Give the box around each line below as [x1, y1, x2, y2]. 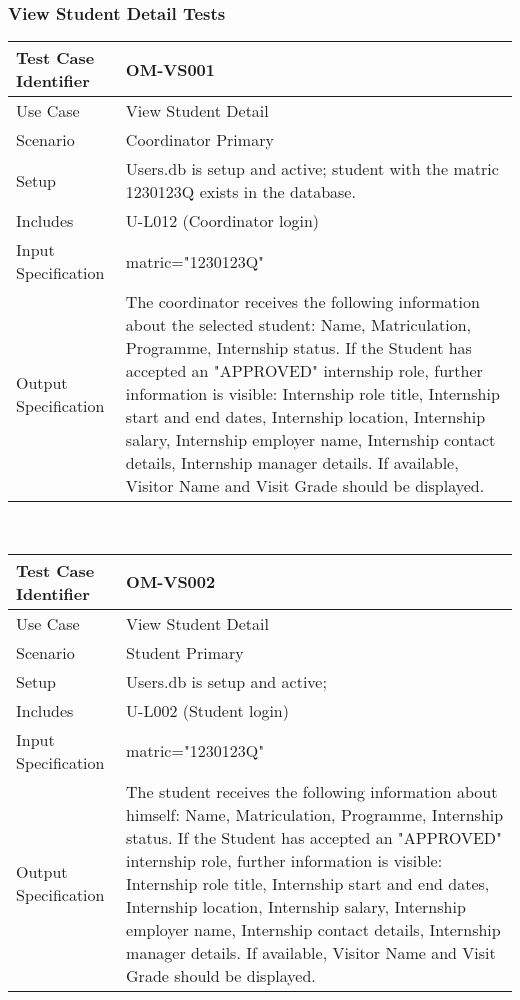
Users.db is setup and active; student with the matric [125, 157, 499, 181]
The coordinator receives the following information [125, 290, 480, 314]
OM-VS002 [126, 570, 216, 594]
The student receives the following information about [126, 779, 498, 803]
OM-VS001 [125, 57, 216, 81]
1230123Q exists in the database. [125, 180, 356, 204]
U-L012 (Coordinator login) [125, 209, 320, 233]
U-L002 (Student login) [126, 698, 289, 722]
